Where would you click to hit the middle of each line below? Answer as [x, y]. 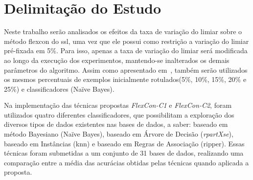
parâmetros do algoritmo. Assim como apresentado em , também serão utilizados [126, 70]
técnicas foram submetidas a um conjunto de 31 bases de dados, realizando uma [124, 153]
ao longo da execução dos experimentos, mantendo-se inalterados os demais [117, 60]
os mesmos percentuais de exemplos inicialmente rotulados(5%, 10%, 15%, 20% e [125, 79]
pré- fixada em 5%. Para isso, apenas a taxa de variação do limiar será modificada [126, 50]
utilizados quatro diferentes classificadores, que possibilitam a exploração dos [119, 114]
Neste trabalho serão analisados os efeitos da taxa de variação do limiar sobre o [123, 31]
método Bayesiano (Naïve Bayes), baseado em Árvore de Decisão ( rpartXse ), [119, 134]
